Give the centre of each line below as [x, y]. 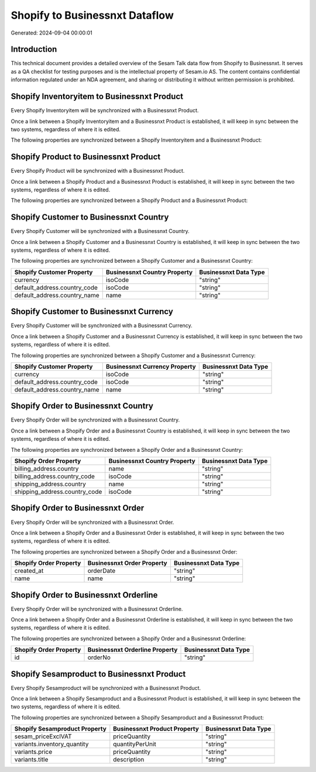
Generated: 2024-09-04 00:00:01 [52, 33]
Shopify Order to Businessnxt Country [82, 406]
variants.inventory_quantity [51, 744]
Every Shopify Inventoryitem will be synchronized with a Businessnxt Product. [105, 111]
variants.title [31, 760]
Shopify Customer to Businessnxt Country [90, 217]
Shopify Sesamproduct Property [60, 729]
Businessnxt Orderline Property [133, 650]
